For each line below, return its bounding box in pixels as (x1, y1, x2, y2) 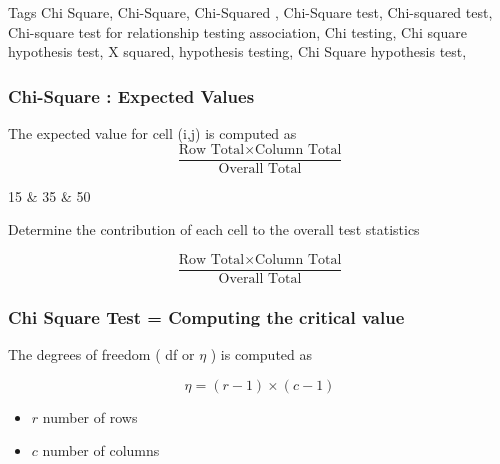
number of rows (42, 406, 138, 427)
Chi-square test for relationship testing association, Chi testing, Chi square (8, 21, 467, 42)
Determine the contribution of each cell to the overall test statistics (8, 219, 420, 240)
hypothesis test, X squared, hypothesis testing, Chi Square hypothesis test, (8, 41, 467, 62)
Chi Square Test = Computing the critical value (8, 304, 405, 329)
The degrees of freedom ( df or (8, 344, 195, 365)
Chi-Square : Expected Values (8, 83, 255, 108)
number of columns (42, 440, 160, 461)
